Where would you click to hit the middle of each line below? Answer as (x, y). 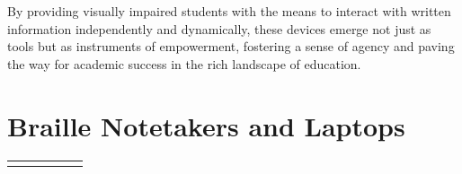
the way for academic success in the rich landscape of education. (184, 63)
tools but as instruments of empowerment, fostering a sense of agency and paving (231, 46)
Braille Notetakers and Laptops (206, 125)
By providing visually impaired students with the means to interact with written (229, 11)
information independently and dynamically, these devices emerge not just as (219, 28)
